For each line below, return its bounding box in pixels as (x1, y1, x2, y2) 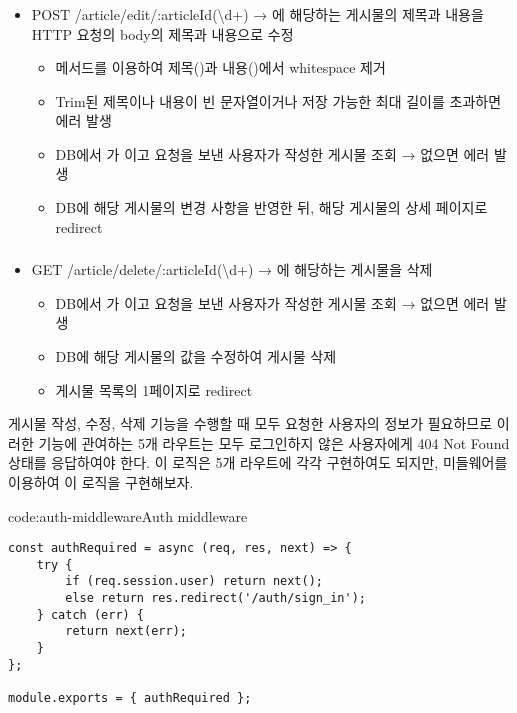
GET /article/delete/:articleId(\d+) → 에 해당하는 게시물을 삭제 (31, 259, 433, 280)
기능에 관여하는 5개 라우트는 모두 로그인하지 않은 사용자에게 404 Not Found (38, 432, 510, 453)
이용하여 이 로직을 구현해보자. (8, 471, 194, 492)
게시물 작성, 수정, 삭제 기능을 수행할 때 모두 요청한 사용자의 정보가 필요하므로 (8, 413, 493, 434)
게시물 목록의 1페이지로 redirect (55, 379, 253, 400)
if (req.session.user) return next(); (65, 574, 323, 589)
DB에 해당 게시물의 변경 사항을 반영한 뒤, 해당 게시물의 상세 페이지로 (55, 197, 488, 218)
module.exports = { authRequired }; (8, 691, 252, 706)
